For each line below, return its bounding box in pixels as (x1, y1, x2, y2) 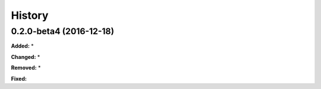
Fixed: (11, 75, 27, 82)
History (11, 9, 49, 22)
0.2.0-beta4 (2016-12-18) (11, 26, 114, 37)
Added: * (11, 42, 34, 50)
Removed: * (11, 64, 41, 71)
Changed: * (11, 53, 40, 60)
